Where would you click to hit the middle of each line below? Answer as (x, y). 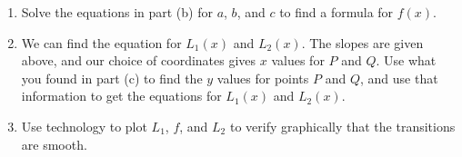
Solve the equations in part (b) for (117, 12)
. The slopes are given (362, 42)
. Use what (406, 60)
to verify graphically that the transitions (342, 126)
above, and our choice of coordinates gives (139, 60)
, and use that (399, 78)
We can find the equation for (101, 42)
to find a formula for (336, 12)
